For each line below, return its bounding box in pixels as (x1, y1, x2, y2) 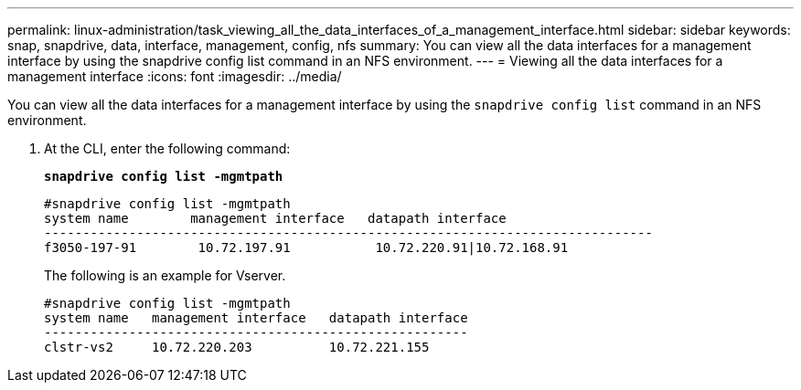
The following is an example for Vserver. (44, 268, 286, 283)
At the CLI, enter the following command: (44, 141, 291, 156)
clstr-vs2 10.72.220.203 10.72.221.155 (44, 340, 430, 354)
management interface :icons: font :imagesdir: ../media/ (7, 69, 342, 84)
